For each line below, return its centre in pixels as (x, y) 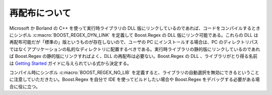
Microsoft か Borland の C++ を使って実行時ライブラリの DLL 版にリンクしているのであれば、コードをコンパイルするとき (135, 28)
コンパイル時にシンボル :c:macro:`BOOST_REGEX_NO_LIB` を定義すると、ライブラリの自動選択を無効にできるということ (134, 72)
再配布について (40, 13)
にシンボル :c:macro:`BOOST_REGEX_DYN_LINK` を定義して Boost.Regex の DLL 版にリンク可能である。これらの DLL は (134, 35)
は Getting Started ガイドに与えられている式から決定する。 (71, 63)
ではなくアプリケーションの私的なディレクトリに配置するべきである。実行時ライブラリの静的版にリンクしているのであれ (135, 49)
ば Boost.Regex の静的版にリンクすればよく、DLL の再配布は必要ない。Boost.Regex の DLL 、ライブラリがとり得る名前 (133, 56)
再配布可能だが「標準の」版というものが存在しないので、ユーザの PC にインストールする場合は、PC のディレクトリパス (134, 42)
